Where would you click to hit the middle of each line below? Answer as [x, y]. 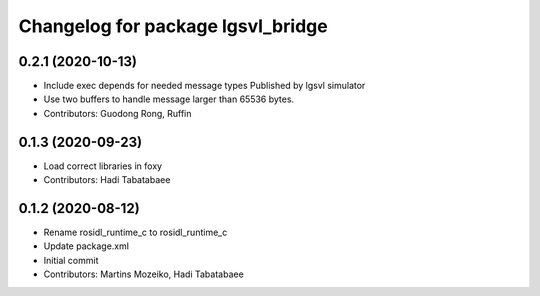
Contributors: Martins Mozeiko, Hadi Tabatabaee [143, 274]
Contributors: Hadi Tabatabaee [107, 180]
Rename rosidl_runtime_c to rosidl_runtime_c [135, 232]
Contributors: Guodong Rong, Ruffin [117, 113]
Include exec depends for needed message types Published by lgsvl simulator [204, 86]
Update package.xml [86, 246]
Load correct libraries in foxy [103, 166]
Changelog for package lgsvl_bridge [173, 26]
